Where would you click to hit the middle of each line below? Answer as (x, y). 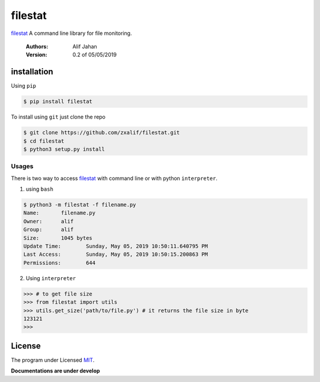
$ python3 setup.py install (64, 149)
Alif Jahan (85, 46)
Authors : (37, 46)
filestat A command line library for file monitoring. (71, 33)
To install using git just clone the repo (58, 117)
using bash (39, 189)
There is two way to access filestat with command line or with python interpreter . (114, 178)
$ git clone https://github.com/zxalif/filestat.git (102, 133)
